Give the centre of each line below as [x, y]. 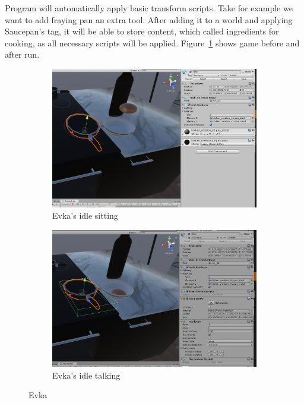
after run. [22, 54]
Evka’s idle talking [86, 375]
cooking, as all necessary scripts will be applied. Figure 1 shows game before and [152, 42]
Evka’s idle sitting [85, 215]
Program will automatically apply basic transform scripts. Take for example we [149, 8]
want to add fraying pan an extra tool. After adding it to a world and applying [149, 19]
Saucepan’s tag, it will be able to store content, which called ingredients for [142, 31]
